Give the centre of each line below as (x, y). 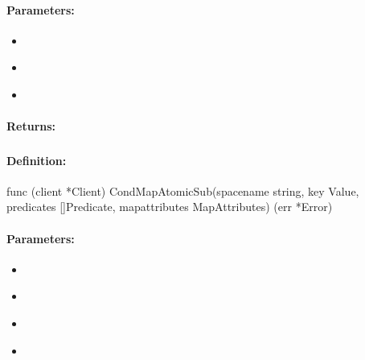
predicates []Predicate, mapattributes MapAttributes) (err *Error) (170, 207)
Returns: (31, 126)
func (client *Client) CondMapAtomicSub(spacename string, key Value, (183, 190)
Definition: (37, 160)
